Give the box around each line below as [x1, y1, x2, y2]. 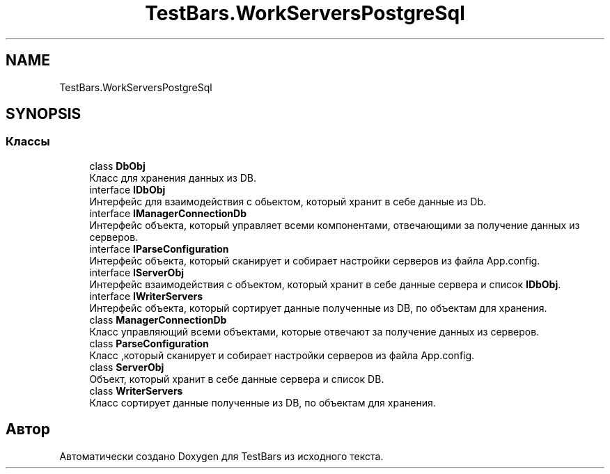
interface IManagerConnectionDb [89, 207, 247, 219]
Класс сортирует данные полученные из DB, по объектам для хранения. [89, 396, 436, 409]
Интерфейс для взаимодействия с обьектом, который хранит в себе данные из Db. [89, 195, 486, 207]
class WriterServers [89, 384, 183, 397]
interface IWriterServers [89, 290, 203, 302]
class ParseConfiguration [89, 337, 209, 349]
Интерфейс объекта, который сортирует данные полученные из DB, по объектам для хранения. [89, 301, 547, 314]
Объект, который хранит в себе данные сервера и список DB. [89, 372, 384, 385]
